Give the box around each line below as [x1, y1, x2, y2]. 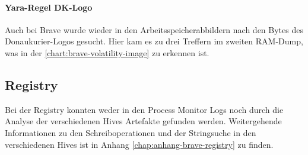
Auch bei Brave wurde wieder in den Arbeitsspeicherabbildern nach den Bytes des [5, 23, 303, 35]
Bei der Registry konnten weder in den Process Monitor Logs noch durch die [5, 103, 284, 115]
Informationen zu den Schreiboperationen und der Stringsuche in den [5, 126, 256, 138]
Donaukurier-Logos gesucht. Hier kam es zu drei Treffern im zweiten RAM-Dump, [5, 35, 303, 47]
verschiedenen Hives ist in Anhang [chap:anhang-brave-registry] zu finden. [5, 138, 274, 150]
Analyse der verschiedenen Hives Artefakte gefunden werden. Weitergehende [5, 115, 282, 127]
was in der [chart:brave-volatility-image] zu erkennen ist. [5, 46, 209, 59]
